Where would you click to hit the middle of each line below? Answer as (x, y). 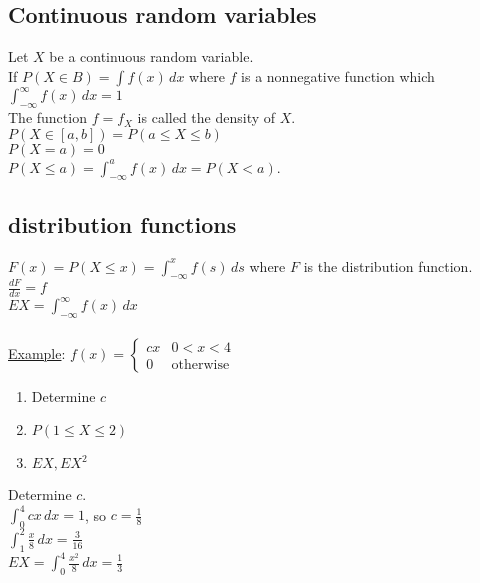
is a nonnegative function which (338, 75)
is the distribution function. (388, 265)
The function (47, 117)
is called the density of (206, 117)
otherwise (200, 364)
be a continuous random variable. (151, 56)
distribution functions (122, 223)
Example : (37, 352)
